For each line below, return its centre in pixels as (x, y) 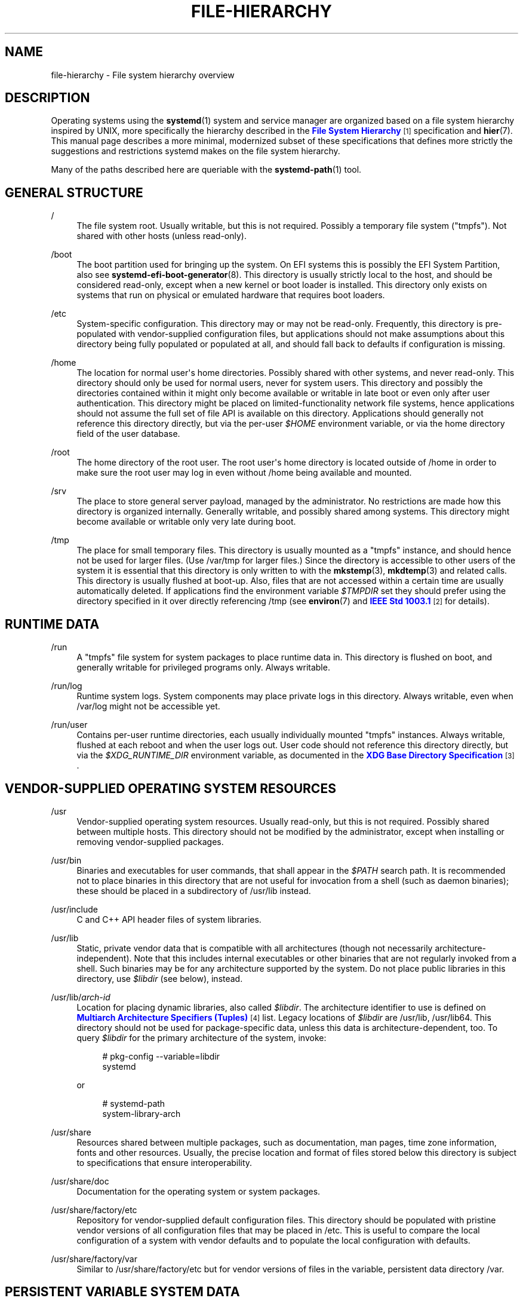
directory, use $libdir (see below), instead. (160, 978)
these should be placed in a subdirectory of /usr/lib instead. (194, 890)
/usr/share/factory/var (94, 1259)
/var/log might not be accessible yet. (148, 706)
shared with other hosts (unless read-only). (161, 236)
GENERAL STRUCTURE (74, 192)
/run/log (67, 686)
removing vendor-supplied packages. (150, 841)
